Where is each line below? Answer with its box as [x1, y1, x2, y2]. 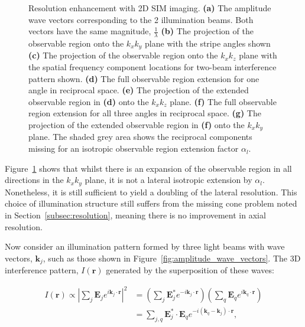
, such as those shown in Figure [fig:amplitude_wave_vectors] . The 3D [43, 251, 301, 264]
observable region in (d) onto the [28, 95, 149, 107]
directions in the [5, 174, 64, 186]
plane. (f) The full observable [170, 95, 277, 107]
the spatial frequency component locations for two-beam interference [28, 61, 277, 73]
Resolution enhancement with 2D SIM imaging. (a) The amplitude [28, 2, 271, 14]
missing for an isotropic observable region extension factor [28, 142, 239, 155]
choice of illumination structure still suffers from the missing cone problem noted [5, 197, 297, 210]
